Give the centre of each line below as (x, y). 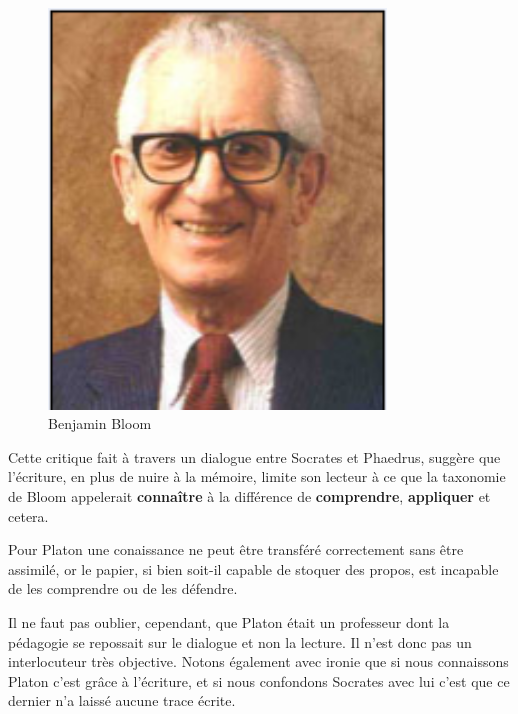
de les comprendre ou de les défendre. (123, 588)
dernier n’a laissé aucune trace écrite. (122, 700)
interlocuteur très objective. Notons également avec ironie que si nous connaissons (258, 661)
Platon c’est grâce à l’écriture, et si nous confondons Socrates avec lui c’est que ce (259, 680)
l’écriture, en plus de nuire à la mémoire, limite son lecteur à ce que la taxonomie (257, 476)
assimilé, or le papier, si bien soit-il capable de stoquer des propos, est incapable (253, 568)
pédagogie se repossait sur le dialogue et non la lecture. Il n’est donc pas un (240, 641)
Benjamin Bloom (100, 423)
